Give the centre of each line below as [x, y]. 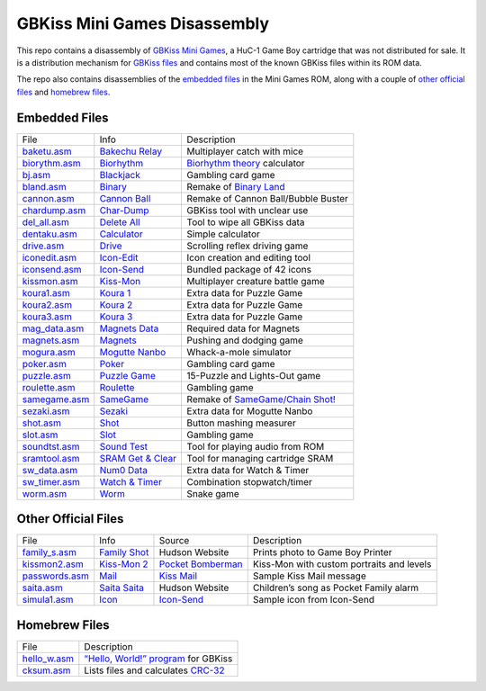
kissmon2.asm [53, 564]
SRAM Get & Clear [138, 458]
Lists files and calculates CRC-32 [154, 670]
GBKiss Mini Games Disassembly [143, 23]
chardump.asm [54, 210]
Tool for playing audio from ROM [256, 446]
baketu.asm [47, 151]
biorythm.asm [51, 163]
